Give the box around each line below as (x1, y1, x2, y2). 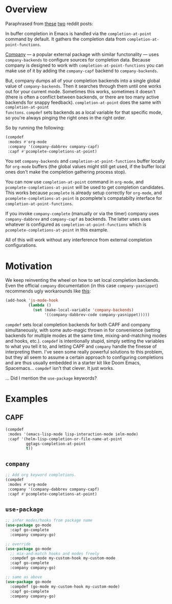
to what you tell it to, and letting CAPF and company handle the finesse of (5, 343, 157, 349)
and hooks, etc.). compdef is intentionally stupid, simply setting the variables (5, 338, 165, 344)
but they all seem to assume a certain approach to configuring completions (5, 354, 164, 360)
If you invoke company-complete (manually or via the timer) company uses (5, 211, 159, 217)
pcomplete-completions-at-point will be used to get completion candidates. (5, 184, 165, 191)
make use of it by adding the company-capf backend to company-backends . (5, 68, 159, 74)
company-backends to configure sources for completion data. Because (5, 56, 150, 63)
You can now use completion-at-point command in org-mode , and (5, 179, 144, 185)
